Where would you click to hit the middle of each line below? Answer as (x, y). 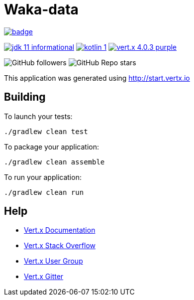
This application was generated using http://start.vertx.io (97, 78)
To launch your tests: (38, 116)
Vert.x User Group (53, 261)
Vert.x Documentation (60, 230)
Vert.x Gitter (44, 277)
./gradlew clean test (46, 131)
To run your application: (43, 177)
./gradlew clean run (44, 192)
